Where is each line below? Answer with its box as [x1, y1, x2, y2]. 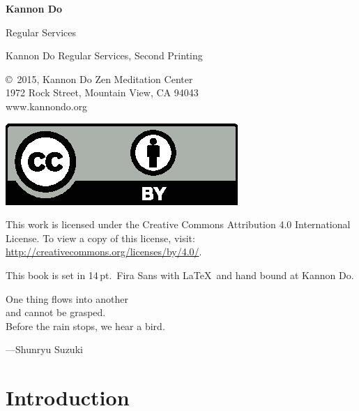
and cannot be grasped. [6, 305, 106, 320]
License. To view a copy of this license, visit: [6, 230, 195, 245]
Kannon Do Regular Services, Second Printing [6, 48, 203, 63]
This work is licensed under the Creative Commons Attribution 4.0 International [6, 217, 351, 232]
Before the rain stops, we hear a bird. [6, 318, 165, 333]
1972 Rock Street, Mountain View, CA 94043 [6, 85, 199, 100]
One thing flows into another [6, 291, 128, 306]
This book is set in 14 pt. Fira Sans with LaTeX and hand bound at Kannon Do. [6, 267, 354, 282]
